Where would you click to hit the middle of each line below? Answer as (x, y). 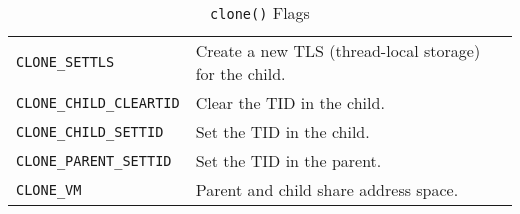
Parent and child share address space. (327, 189)
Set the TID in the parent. (288, 160)
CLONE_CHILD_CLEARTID (98, 102)
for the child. (240, 73)
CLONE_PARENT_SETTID (94, 160)
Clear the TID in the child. (290, 102)
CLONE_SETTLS (65, 62)
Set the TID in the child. (282, 131)
